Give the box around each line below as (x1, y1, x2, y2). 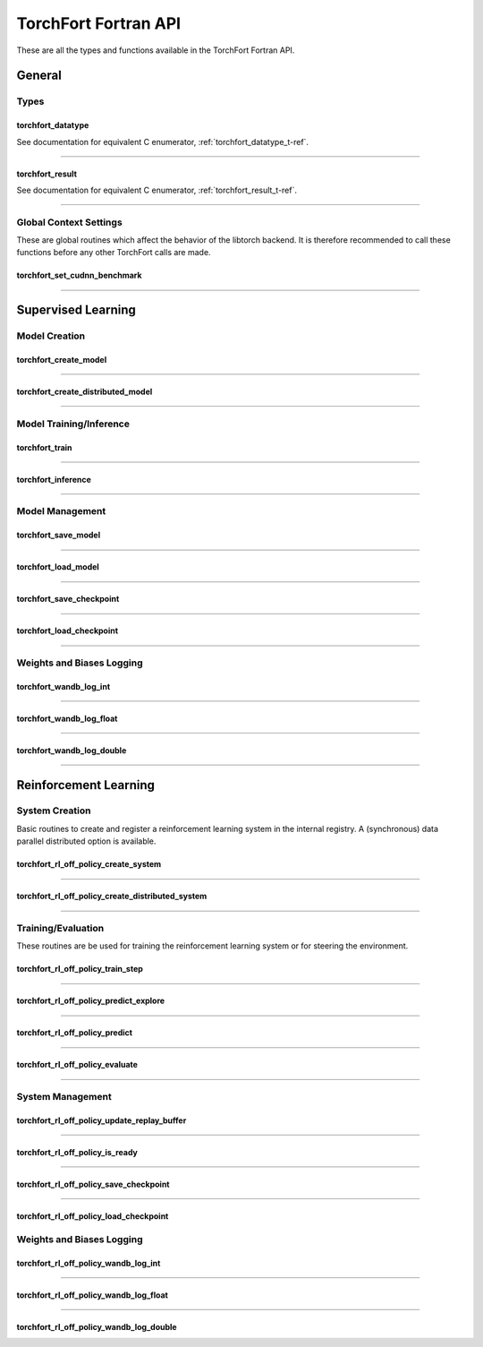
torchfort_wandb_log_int (16, 681, 111, 691)
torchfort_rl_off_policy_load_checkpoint (16, 1210, 169, 1222)
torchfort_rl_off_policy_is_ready (16, 1146, 139, 1157)
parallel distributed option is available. (16, 836, 157, 846)
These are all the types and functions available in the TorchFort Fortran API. (16, 45, 295, 56)
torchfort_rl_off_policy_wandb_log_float (16, 1290, 169, 1300)
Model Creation (16, 330, 86, 342)
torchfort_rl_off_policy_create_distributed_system (16, 891, 208, 902)
